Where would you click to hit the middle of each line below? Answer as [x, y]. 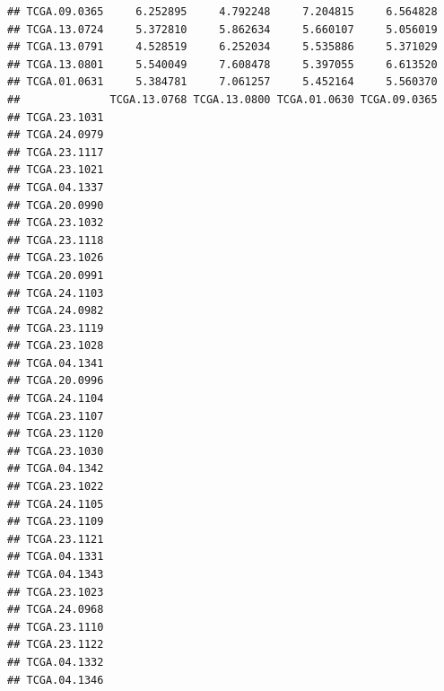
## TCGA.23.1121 [56, 539]
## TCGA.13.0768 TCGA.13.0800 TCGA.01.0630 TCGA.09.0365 [222, 99]
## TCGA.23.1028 [56, 346]
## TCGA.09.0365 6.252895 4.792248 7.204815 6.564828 [222, 12]
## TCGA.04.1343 [56, 574]
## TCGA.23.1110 [56, 627]
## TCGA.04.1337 [56, 187]
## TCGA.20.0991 [56, 275]
